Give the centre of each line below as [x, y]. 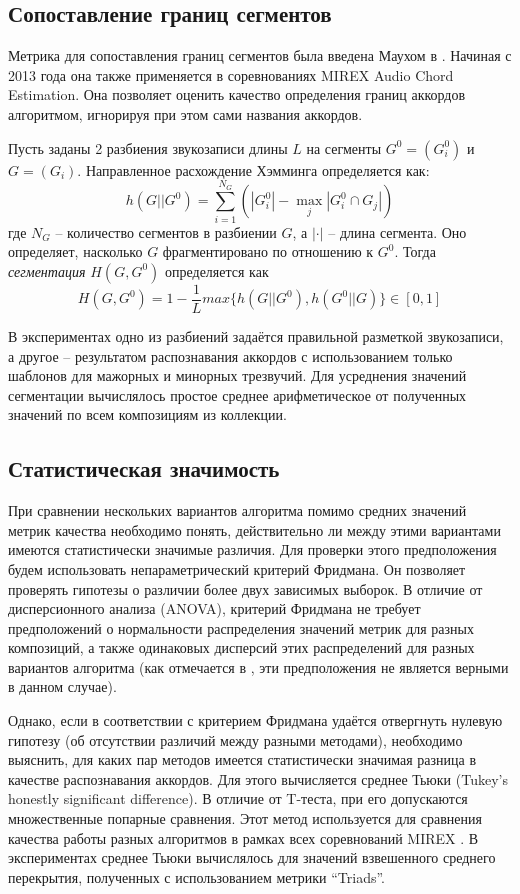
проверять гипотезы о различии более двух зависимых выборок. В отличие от [245, 588]
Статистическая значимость [144, 468]
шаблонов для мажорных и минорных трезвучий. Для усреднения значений [237, 375]
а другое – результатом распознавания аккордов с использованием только [230, 355]
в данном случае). [62, 686]
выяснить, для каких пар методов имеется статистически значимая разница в [242, 759]
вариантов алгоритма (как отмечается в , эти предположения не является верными [258, 666]
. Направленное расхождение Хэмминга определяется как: [253, 169]
